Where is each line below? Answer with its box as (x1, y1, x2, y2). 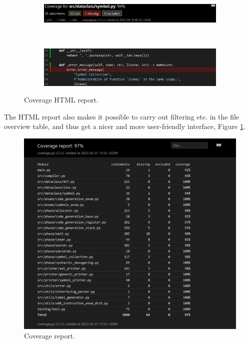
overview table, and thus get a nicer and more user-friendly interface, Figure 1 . (4, 121, 245, 131)
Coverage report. (24, 330, 75, 341)
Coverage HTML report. (24, 94, 98, 105)
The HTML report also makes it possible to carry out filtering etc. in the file (4, 111, 239, 121)
